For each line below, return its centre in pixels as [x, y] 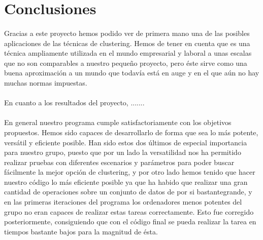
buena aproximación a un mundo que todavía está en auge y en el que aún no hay [132, 73]
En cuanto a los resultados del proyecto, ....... [74, 103]
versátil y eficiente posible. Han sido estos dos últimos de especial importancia [126, 142]
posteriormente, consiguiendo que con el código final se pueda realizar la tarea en [130, 222]
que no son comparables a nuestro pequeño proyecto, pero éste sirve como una [126, 63]
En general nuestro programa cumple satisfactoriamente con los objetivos [118, 122]
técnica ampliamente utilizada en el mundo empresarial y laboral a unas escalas [128, 53]
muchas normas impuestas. [46, 82]
